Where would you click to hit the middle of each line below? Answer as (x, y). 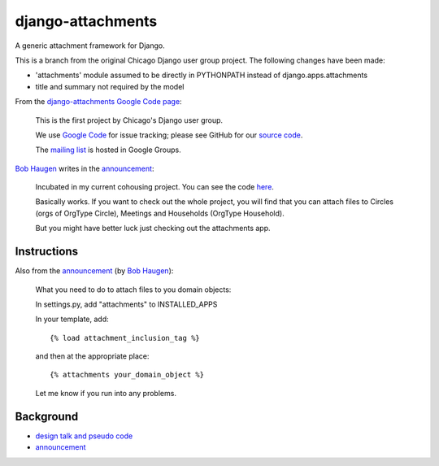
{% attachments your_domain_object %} (127, 375)
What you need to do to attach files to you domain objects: (133, 290)
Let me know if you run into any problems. (106, 393)
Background (47, 416)
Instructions (47, 252)
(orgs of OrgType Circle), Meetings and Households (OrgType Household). (160, 213)
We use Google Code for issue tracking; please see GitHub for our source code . (169, 135)
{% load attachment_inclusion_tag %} (125, 338)
